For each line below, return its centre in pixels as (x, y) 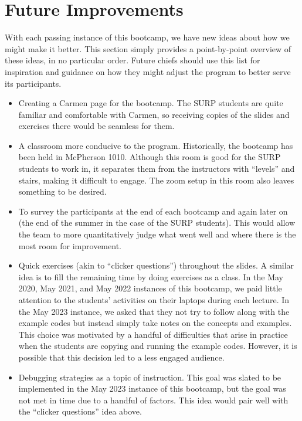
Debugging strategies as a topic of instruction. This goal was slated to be (150, 377)
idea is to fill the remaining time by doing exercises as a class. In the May (151, 276)
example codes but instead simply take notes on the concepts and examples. (155, 323)
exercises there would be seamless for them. (96, 126)
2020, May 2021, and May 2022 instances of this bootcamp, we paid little (150, 288)
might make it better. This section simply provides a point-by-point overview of (148, 48)
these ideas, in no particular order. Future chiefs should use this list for (133, 60)
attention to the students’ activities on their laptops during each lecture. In (154, 300)
